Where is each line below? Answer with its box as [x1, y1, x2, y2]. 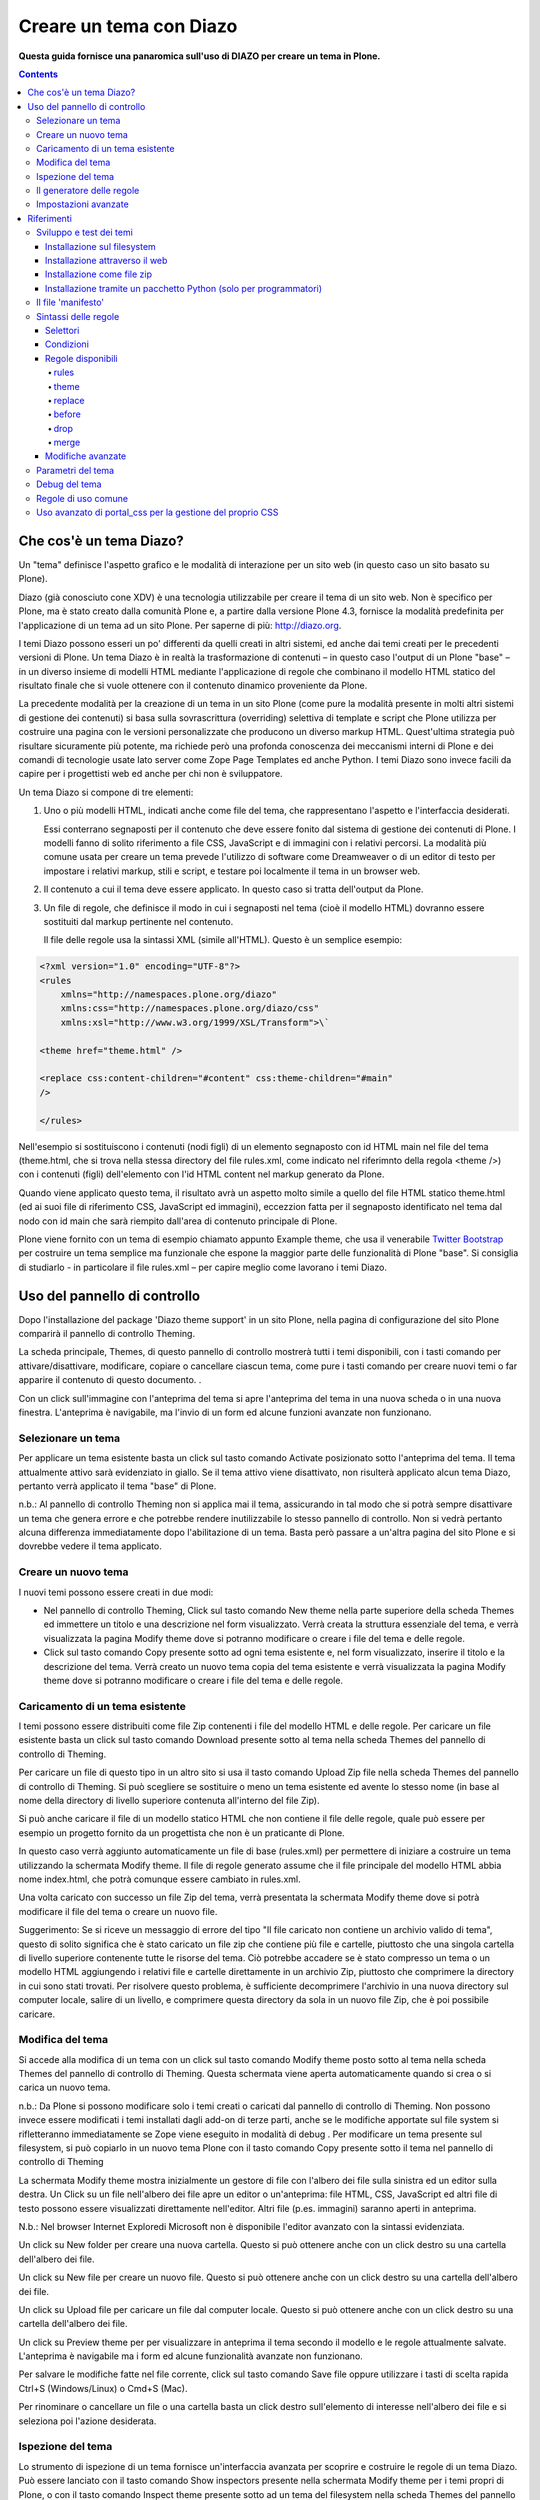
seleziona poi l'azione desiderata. [18, 2415, 157, 2427]
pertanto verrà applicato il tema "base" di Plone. [18, 1480, 217, 1492]
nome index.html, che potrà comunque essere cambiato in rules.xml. [18, 1873, 301, 1885]
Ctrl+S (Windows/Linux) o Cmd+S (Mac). [18, 2382, 188, 2394]
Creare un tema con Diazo [18, 15, 238, 37]
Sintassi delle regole [36, 310, 120, 322]
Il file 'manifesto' [36, 296, 105, 309]
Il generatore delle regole [36, 185, 140, 197]
